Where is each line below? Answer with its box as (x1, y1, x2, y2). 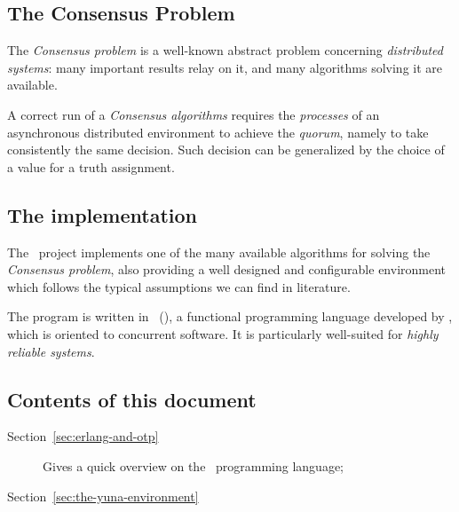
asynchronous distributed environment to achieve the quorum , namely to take (7, 122, 429, 141)
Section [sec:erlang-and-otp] (7, 427, 159, 445)
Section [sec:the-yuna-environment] (7, 486, 199, 505)
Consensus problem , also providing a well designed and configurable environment (7, 260, 447, 279)
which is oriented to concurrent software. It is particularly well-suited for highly (7, 324, 439, 343)
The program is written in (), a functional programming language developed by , (7, 307, 453, 326)
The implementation (7, 201, 197, 228)
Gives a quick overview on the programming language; (43, 456, 344, 475)
